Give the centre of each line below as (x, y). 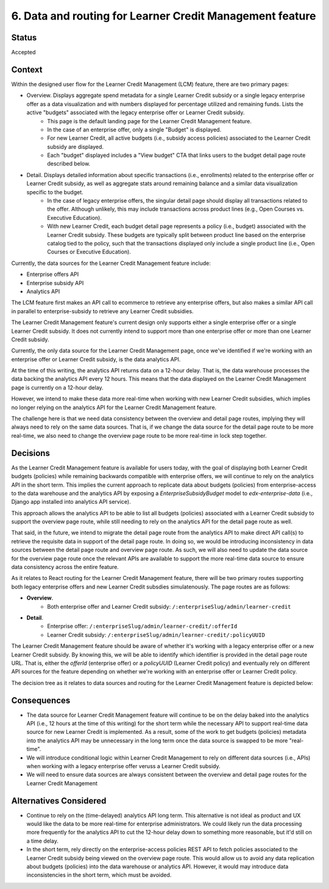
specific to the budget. (55, 192)
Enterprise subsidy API (55, 283)
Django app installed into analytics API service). (71, 502)
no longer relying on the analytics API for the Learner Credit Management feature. (114, 407)
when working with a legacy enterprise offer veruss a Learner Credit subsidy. (123, 766)
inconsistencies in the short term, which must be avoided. (99, 875)
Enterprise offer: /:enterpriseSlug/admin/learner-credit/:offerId (142, 626)
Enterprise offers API (53, 274)
